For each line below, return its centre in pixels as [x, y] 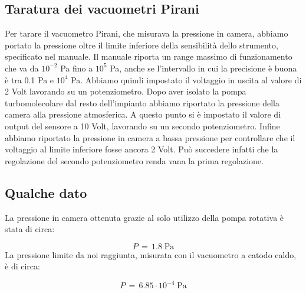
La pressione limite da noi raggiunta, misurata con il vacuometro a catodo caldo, [151, 254]
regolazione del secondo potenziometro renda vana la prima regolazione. [134, 160]
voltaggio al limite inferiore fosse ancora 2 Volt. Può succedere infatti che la [142, 149]
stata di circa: [30, 229]
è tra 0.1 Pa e [29, 79]
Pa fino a [77, 68]
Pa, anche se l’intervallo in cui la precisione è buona [203, 68]
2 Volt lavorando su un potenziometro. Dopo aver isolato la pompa [126, 91]
